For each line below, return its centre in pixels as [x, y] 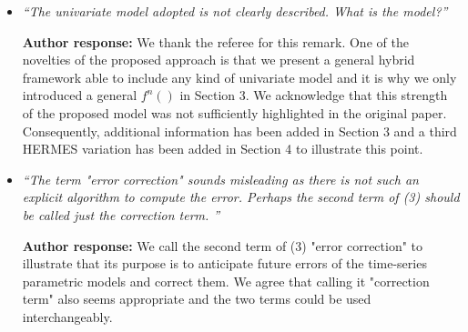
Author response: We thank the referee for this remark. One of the [215, 41]
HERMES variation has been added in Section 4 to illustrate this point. [223, 149]
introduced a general [80, 95]
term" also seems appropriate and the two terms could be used [197, 299]
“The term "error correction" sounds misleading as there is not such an [220, 179]
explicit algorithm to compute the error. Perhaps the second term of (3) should [241, 197]
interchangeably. [67, 316]
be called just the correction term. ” [121, 214]
